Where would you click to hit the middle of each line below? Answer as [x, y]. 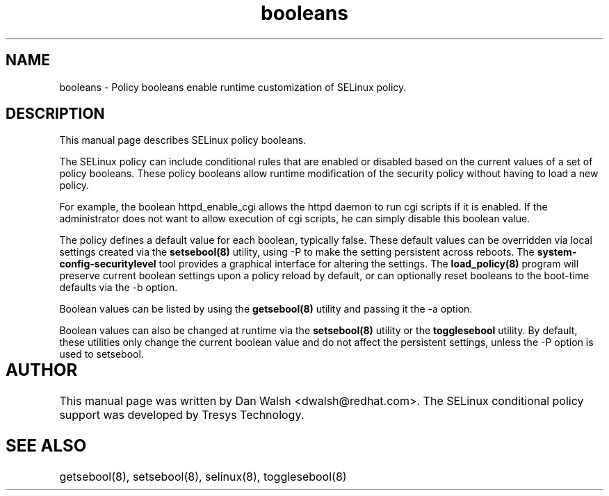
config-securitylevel [108, 264]
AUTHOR [42, 370]
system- [557, 252]
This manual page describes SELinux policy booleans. [183, 140]
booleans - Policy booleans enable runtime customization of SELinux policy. [233, 87]
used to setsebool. [101, 354]
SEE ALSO [46, 446]
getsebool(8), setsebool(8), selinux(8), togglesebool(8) [203, 477]
